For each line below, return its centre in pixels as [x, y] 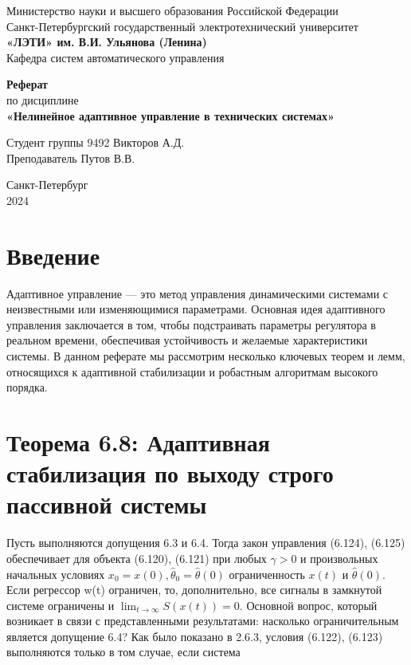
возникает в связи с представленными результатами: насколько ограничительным [203, 621]
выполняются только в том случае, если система [123, 652]
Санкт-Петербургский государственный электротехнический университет [182, 26]
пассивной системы [107, 504]
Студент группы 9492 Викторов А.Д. [96, 142]
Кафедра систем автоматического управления [115, 57]
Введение [53, 255]
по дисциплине [43, 99]
